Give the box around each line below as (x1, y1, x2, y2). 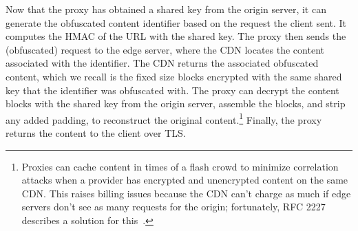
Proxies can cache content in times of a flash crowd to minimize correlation (21, 159, 339, 173)
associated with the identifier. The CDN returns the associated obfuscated (6, 56, 319, 70)
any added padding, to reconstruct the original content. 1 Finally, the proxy (6, 110, 322, 126)
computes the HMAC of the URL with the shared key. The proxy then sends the (6, 29, 346, 43)
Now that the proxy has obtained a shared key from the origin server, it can (6, 2, 326, 16)
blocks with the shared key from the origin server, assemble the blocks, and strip (6, 96, 346, 111)
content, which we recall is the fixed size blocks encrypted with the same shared (6, 69, 342, 83)
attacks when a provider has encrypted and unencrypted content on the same (21, 173, 348, 187)
